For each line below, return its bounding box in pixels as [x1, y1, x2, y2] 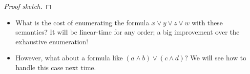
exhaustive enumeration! [15, 36, 88, 46]
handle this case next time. [15, 62, 96, 72]
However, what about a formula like [15, 53, 123, 63]
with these [191, 17, 223, 27]
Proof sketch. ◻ [4, 1, 52, 11]
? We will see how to [185, 53, 247, 63]
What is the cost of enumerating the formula [15, 17, 149, 27]
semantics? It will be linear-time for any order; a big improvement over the [15, 27, 240, 37]
